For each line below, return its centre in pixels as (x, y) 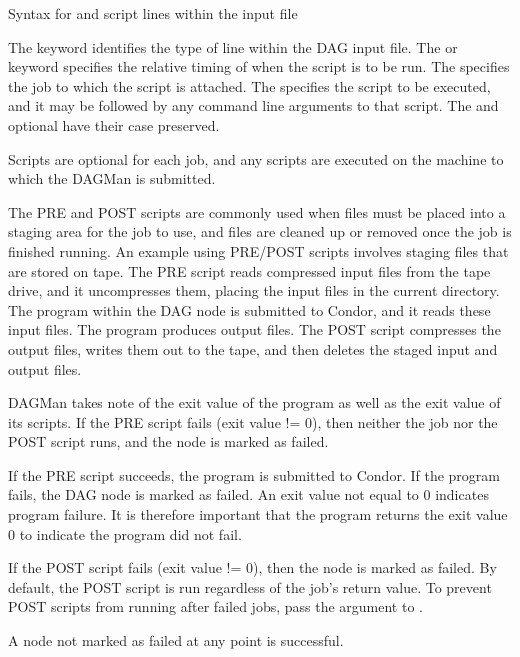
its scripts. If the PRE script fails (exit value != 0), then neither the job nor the (253, 421)
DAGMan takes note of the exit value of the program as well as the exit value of (254, 402)
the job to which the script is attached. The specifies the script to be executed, (249, 85)
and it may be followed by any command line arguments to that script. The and (253, 105)
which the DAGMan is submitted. (112, 178)
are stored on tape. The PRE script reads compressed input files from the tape (249, 270)
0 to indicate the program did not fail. (125, 533)
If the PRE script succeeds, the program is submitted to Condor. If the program (254, 474)
